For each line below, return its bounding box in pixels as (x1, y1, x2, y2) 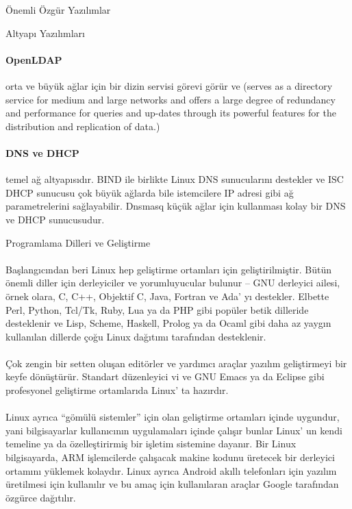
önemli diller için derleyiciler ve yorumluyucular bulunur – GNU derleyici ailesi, (5, 275, 340, 290)
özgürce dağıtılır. (5, 490, 76, 504)
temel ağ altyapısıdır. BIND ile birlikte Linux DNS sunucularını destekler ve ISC (5, 172, 344, 186)
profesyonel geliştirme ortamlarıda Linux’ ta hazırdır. (5, 383, 229, 397)
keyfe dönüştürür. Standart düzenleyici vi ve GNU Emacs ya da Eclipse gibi (5, 369, 325, 384)
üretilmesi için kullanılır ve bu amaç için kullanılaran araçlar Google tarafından (5, 477, 339, 491)
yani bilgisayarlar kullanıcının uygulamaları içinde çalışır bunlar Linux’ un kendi (5, 423, 342, 437)
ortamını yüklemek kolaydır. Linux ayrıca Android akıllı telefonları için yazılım (5, 463, 337, 477)
